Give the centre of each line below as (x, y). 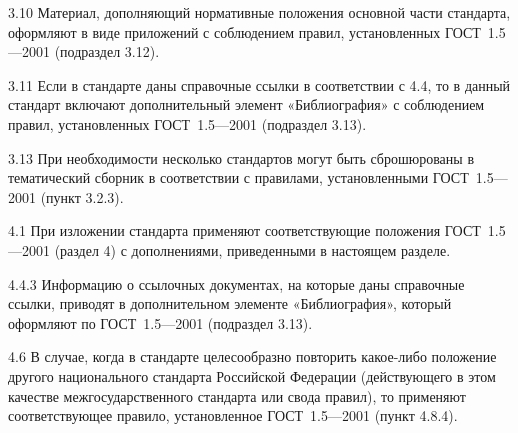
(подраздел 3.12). (107, 51)
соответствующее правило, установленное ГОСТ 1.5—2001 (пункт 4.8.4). (233, 415)
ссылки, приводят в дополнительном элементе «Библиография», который (230, 303)
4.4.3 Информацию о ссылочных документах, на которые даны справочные (236, 283)
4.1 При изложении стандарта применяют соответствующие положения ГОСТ (244, 230)
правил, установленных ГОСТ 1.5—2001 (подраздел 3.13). (187, 123)
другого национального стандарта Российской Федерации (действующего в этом (252, 375)
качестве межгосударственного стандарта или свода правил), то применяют (237, 395)
